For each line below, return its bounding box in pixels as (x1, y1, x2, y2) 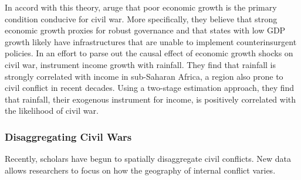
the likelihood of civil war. (5, 104, 99, 117)
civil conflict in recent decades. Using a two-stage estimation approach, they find (5, 81, 295, 94)
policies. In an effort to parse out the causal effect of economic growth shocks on (5, 47, 293, 59)
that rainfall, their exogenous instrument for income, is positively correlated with (5, 93, 296, 105)
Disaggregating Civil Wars (5, 129, 132, 144)
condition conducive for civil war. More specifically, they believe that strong (5, 12, 278, 25)
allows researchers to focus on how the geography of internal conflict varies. (5, 164, 276, 176)
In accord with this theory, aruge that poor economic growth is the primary (5, 1, 277, 13)
